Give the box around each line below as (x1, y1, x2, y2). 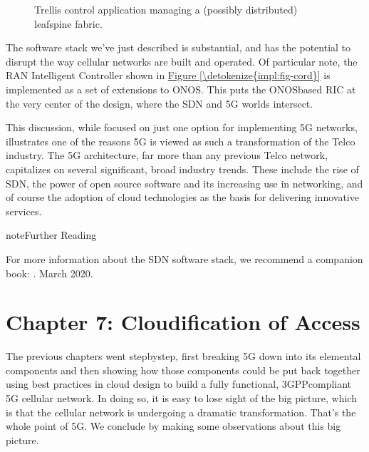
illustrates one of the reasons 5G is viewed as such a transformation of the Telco (6, 133, 355, 148)
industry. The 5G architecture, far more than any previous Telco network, (6, 148, 328, 163)
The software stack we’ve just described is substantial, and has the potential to (6, 40, 351, 55)
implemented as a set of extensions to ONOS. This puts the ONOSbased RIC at (6, 81, 356, 96)
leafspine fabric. (34, 16, 103, 31)
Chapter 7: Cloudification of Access (6, 307, 360, 337)
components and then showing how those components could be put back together (6, 362, 360, 377)
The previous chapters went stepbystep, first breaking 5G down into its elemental (6, 349, 361, 364)
